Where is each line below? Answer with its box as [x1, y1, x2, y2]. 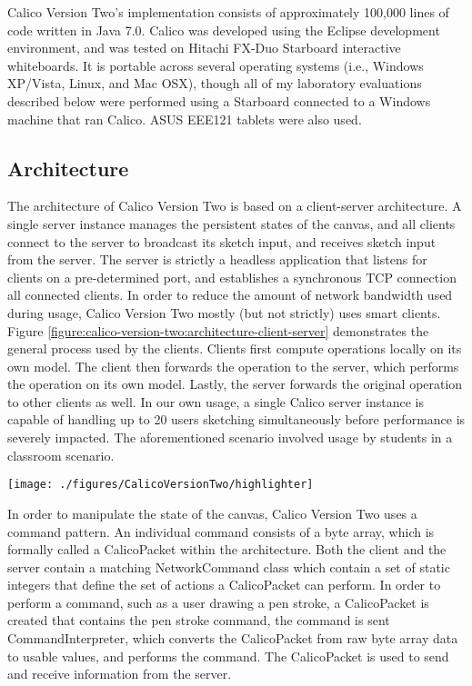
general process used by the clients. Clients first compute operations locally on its [7, 339, 462, 358]
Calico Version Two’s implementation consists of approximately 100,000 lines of [7, 3, 449, 21]
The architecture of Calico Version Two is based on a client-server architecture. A [7, 196, 462, 215]
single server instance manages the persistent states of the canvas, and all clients [7, 214, 456, 233]
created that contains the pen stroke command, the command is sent [7, 611, 390, 630]
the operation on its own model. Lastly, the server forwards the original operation [7, 374, 463, 393]
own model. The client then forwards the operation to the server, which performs [7, 356, 459, 375]
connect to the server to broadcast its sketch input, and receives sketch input [7, 232, 437, 251]
